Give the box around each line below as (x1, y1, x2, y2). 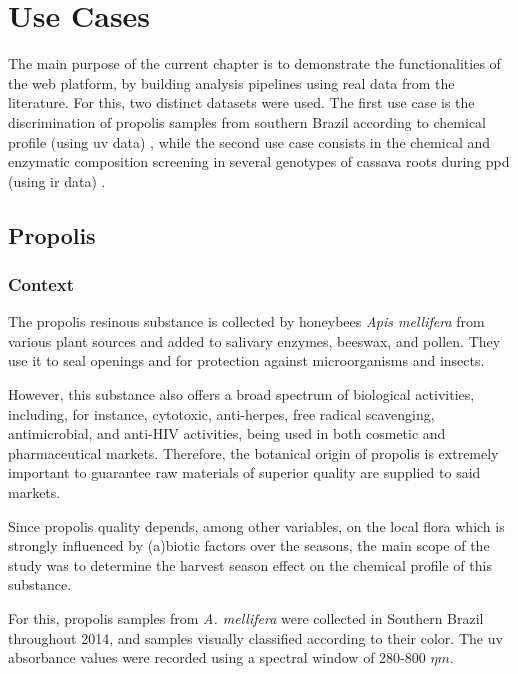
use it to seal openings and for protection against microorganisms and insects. (8, 350, 485, 371)
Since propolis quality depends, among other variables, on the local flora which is (8, 515, 505, 536)
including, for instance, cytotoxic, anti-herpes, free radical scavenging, (8, 403, 435, 424)
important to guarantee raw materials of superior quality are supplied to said (8, 462, 481, 483)
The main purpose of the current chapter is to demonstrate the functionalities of (8, 53, 501, 74)
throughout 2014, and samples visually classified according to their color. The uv (8, 627, 503, 648)
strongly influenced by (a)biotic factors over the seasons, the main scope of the (8, 535, 490, 556)
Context (8, 271, 75, 296)
